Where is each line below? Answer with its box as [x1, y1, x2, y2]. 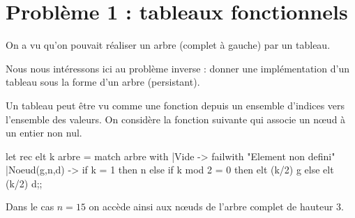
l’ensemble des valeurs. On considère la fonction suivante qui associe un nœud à [6, 111, 346, 126]
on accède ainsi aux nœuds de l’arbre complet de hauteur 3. [89, 199, 344, 214]
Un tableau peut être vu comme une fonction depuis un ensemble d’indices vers [6, 98, 345, 112]
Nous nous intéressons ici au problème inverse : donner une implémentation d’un [6, 61, 349, 75]
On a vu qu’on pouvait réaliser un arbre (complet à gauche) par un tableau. [6, 38, 331, 52]
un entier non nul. [6, 125, 82, 140]
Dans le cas [6, 199, 54, 214]
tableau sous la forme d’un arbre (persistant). [6, 75, 200, 89]
